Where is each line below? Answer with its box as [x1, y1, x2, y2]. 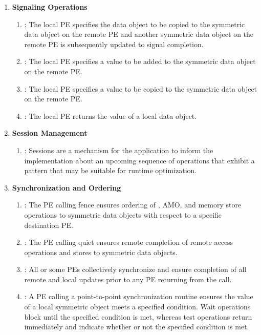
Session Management [12, 128, 88, 138]
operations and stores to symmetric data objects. [24, 246, 178, 257]
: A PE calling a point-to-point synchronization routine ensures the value [24, 291, 253, 302]
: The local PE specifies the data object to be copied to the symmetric [24, 18, 245, 29]
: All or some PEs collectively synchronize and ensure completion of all [24, 264, 247, 275]
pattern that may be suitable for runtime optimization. [24, 165, 197, 176]
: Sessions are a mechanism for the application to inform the [24, 144, 213, 155]
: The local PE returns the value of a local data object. [24, 110, 197, 121]
